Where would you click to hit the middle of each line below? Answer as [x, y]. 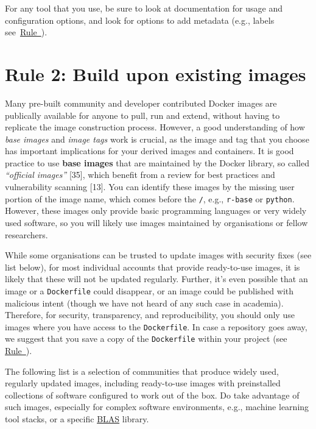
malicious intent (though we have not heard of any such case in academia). [144, 303]
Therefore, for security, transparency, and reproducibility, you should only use [150, 315]
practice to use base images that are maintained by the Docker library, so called [157, 162]
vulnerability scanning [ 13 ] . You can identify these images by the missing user [150, 187]
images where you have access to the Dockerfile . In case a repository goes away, [156, 326]
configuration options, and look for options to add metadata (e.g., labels [140, 20]
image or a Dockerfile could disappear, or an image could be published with [149, 290]
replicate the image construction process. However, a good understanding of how [155, 127]
